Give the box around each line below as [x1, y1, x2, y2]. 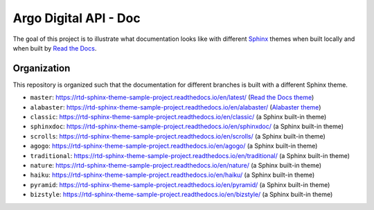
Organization [12, 62, 71, 74]
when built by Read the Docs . [12, 44, 97, 52]
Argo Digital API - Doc [12, 10, 141, 26]
